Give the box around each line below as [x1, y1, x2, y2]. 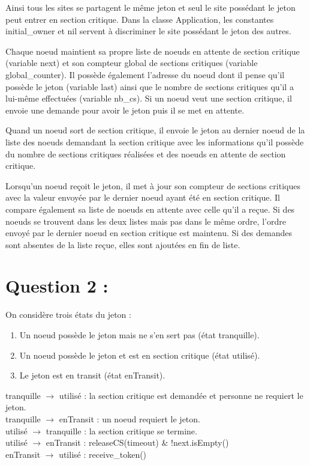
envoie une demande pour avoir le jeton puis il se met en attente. [5, 103, 245, 116]
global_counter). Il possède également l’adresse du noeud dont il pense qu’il [5, 68, 285, 81]
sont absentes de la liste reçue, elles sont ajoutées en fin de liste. [5, 238, 240, 251]
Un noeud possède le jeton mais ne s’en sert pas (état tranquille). [19, 329, 260, 341]
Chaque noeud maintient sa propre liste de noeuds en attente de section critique [5, 44, 300, 57]
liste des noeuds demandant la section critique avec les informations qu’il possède [5, 135, 304, 148]
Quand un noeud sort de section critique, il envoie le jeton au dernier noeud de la [5, 124, 305, 136]
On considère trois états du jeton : [5, 308, 131, 321]
